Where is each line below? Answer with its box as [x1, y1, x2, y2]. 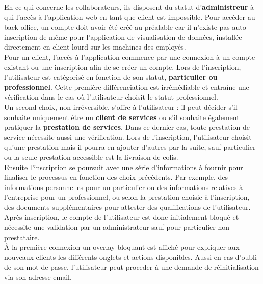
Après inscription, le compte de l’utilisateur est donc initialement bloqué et [4, 211, 239, 222]
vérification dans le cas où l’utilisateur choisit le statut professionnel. [4, 91, 218, 102]
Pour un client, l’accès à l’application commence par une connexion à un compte [4, 51, 255, 62]
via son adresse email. [4, 272, 72, 282]
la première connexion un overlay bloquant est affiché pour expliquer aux [12, 242, 240, 252]
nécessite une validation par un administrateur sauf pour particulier [4, 222, 216, 232]
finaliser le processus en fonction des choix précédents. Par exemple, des [4, 172, 228, 182]
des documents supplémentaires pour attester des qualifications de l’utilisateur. [4, 201, 251, 212]
